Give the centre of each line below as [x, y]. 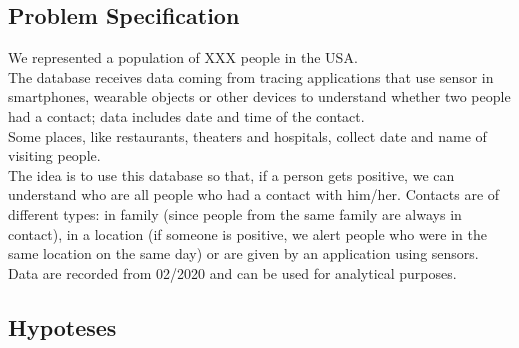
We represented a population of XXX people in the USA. [183, 57]
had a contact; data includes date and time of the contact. [186, 115]
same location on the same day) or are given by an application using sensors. [243, 253]
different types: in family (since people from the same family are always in [235, 213]
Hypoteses [62, 326]
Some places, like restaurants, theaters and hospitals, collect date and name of [247, 135]
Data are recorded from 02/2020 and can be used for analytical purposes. [232, 272]
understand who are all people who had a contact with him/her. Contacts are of [254, 194]
